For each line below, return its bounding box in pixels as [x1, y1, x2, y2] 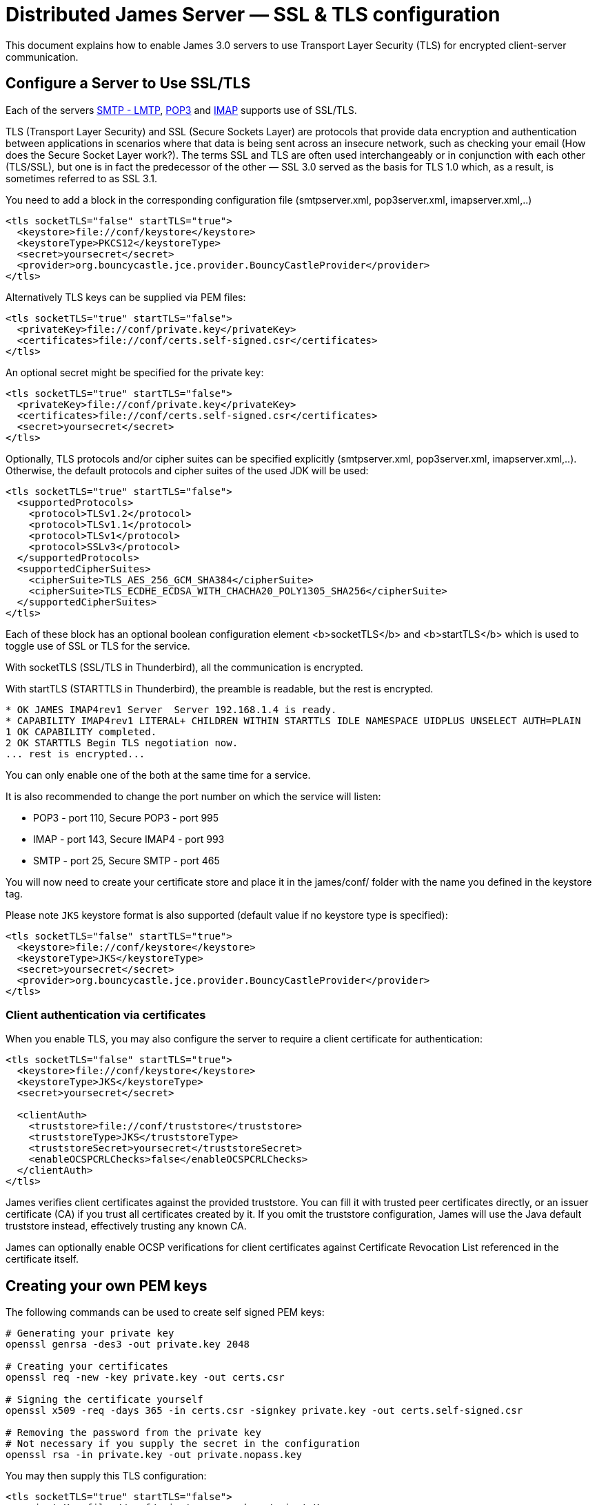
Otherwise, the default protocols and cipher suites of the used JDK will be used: [6, 464, 369, 476]
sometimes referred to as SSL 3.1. [6, 172, 157, 184]
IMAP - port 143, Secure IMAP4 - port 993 [33, 833, 225, 845]
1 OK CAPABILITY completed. [6, 726, 157, 737]
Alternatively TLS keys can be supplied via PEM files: [6, 291, 246, 303]
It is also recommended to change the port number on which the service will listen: [6, 790, 381, 802]
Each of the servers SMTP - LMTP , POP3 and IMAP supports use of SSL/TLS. [6, 104, 357, 116]
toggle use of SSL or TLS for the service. [6, 639, 190, 652]
